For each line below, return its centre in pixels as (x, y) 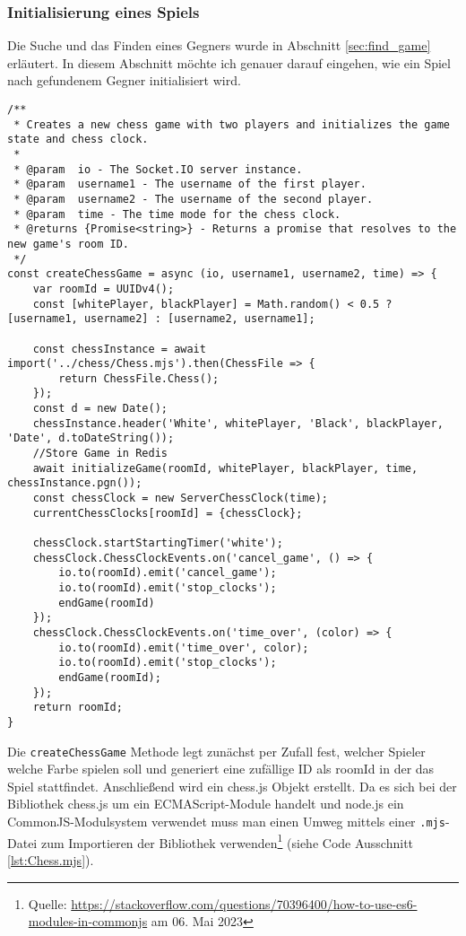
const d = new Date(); (100, 409)
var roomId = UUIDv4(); (104, 289)
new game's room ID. (69, 244)
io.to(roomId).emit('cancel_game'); (168, 573)
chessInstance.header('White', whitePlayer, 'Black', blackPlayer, (238, 423)
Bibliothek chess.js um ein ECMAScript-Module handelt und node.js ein (206, 804)
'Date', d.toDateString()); (91, 438)
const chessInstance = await (119, 349)
